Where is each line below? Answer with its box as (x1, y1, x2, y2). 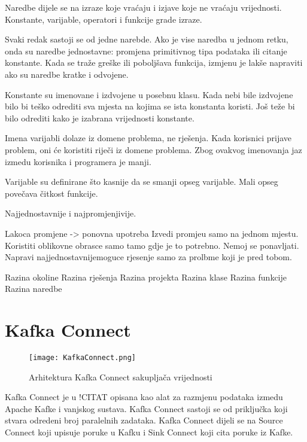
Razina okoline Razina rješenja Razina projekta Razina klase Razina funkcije (5, 270, 287, 283)
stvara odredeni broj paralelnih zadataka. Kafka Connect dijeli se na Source (5, 414, 283, 426)
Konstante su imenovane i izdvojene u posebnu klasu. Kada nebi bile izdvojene (5, 88, 293, 100)
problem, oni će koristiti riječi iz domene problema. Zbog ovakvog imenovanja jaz (5, 143, 302, 156)
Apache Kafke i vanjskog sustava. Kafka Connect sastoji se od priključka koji (5, 402, 288, 414)
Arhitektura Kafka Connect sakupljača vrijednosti (29, 370, 212, 383)
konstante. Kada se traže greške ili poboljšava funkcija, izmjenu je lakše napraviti (5, 56, 303, 69)
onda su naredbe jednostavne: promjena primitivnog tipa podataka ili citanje (5, 44, 287, 57)
